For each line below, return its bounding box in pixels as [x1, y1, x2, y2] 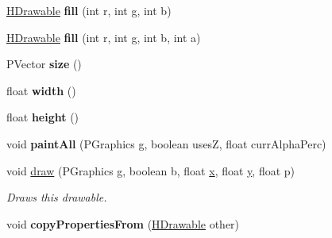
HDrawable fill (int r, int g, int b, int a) [6, 29, 201, 45]
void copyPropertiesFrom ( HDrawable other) [6, 215, 240, 232]
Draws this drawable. [6, 189, 107, 205]
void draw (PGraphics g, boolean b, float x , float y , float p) [6, 162, 295, 178]
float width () [6, 82, 76, 98]
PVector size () [6, 56, 82, 72]
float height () [6, 109, 79, 125]
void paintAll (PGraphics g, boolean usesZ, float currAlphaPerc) [6, 135, 326, 152]
